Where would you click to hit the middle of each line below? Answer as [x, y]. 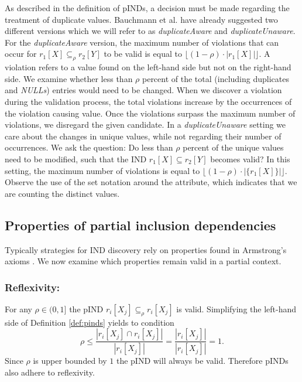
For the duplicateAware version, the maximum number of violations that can [142, 42]
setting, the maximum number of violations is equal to [102, 170]
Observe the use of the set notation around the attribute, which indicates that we [151, 182]
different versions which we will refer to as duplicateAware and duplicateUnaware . [150, 31]
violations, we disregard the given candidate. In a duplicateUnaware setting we [145, 125]
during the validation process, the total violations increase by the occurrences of [148, 101]
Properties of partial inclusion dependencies [140, 225]
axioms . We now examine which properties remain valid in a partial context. [143, 261]
